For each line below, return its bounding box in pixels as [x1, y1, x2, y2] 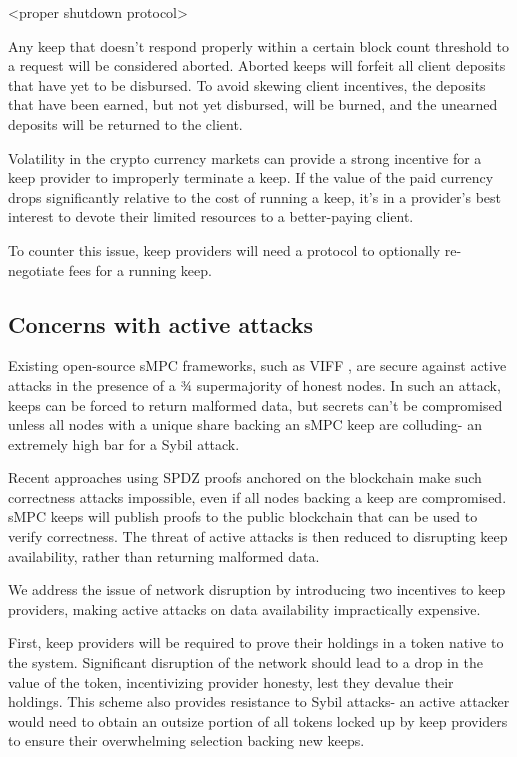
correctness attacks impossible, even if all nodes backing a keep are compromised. [8, 486, 507, 507]
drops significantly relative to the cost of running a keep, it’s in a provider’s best [8, 186, 502, 207]
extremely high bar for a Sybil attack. [8, 433, 240, 454]
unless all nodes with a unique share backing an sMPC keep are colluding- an [8, 414, 482, 435]
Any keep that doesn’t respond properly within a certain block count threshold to [8, 35, 509, 56]
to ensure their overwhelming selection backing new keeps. [8, 730, 365, 751]
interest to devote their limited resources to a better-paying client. [8, 206, 414, 227]
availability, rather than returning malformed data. [8, 545, 320, 566]
